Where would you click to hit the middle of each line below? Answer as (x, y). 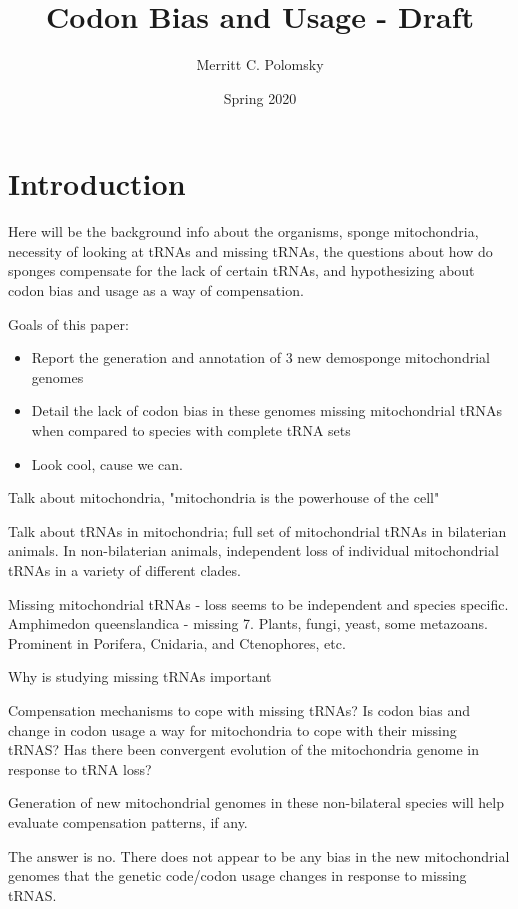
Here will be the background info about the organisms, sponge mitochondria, (243, 231)
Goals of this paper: (68, 323)
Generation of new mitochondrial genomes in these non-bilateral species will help (256, 802)
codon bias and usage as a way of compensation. (156, 290)
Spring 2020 (260, 97)
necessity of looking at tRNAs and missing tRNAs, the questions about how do (250, 250)
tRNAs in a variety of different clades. (124, 569)
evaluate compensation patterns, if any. (128, 821)
